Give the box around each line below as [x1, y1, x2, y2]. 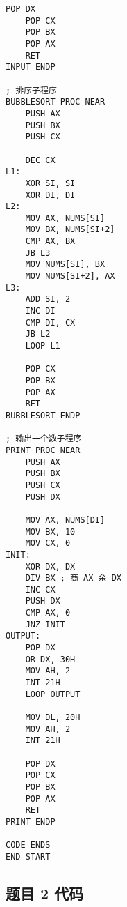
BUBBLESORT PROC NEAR [6, 97, 105, 107]
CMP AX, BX [25, 236, 76, 247]
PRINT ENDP [6, 816, 56, 827]
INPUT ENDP [6, 62, 56, 73]
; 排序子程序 [6, 85, 57, 96]
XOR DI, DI [25, 190, 76, 200]
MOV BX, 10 [25, 526, 76, 537]
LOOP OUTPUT [25, 689, 81, 699]
